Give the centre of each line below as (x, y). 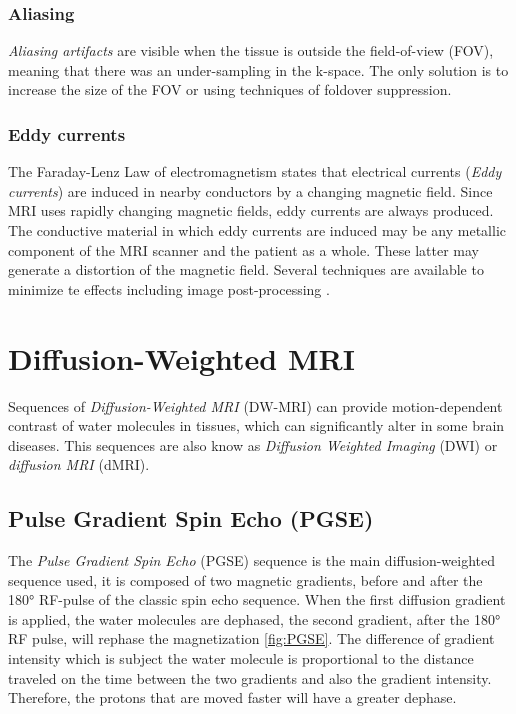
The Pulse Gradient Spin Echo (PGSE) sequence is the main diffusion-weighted (251, 560)
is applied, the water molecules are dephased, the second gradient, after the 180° (254, 618)
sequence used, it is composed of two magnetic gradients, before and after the (245, 579)
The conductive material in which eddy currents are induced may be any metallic (257, 230)
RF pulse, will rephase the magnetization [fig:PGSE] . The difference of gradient (251, 638)
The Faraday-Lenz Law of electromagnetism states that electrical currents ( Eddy (255, 171)
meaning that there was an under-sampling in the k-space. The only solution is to (258, 69)
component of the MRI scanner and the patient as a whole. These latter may (244, 249)
